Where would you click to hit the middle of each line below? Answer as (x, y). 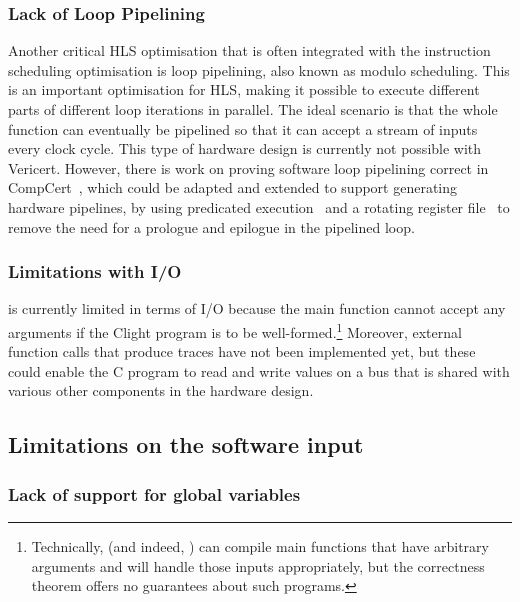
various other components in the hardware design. (161, 390)
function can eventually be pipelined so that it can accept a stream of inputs (243, 128)
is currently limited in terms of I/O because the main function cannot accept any (257, 308)
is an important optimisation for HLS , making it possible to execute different (244, 89)
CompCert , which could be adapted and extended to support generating (233, 187)
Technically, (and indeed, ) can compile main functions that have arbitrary (260, 546)
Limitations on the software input (186, 444)
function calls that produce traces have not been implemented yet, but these (242, 351)
